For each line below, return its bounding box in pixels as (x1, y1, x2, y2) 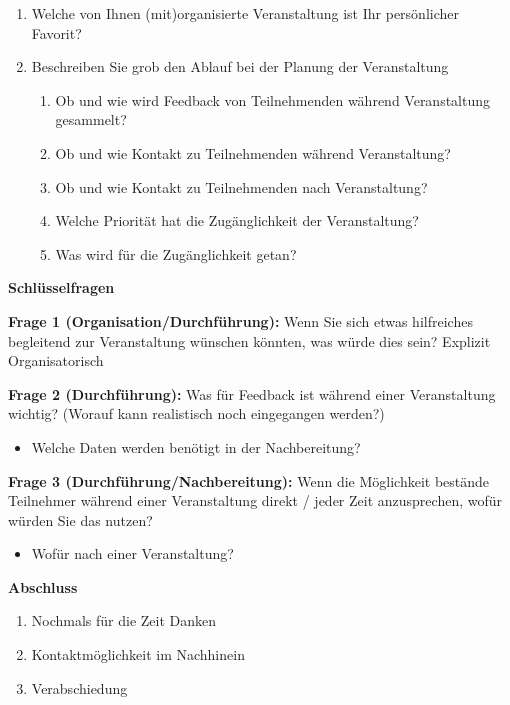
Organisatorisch (8, 350, 104, 371)
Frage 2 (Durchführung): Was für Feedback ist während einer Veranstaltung (8, 383, 496, 404)
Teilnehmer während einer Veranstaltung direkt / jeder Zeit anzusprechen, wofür (8, 490, 502, 511)
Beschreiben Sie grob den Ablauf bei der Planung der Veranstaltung (31, 56, 449, 77)
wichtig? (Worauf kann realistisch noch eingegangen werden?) (8, 403, 385, 424)
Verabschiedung (31, 677, 128, 698)
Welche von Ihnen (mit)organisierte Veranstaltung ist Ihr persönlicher (31, 3, 459, 23)
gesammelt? (55, 109, 127, 130)
